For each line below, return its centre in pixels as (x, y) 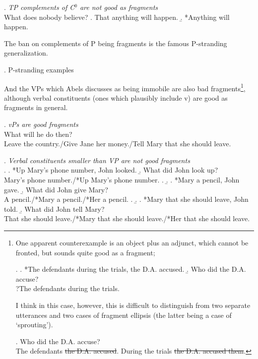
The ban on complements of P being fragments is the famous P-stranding (116, 43)
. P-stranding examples (39, 69)
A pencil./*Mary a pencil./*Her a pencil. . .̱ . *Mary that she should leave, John (126, 199)
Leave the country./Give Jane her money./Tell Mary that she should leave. (118, 144)
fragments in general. (36, 107)
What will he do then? (38, 134)
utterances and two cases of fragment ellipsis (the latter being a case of (124, 315)
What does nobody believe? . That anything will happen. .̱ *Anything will (117, 17)
